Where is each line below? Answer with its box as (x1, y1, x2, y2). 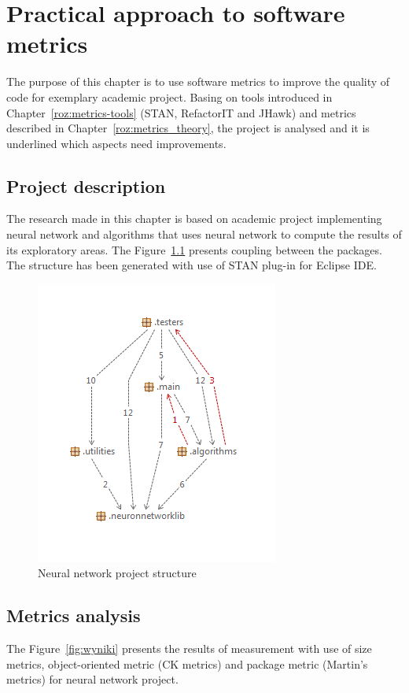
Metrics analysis (6, 603, 141, 628)
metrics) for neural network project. (6, 671, 179, 687)
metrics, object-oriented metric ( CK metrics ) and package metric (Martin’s (6, 655, 368, 672)
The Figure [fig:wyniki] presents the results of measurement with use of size (6, 640, 372, 657)
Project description (6, 173, 166, 198)
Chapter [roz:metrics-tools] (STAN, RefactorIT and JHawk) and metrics (6, 104, 356, 120)
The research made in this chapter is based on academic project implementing (6, 210, 382, 227)
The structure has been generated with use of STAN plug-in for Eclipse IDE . (6, 257, 377, 273)
